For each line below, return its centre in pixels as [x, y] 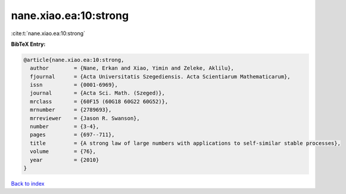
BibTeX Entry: [28, 44]
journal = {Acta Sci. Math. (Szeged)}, [97, 93]
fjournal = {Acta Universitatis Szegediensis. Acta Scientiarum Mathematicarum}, [160, 76]
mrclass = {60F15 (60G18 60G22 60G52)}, [99, 101]
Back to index [28, 183]
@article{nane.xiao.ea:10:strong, [74, 60]
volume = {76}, [63, 151]
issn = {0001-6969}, [74, 85]
